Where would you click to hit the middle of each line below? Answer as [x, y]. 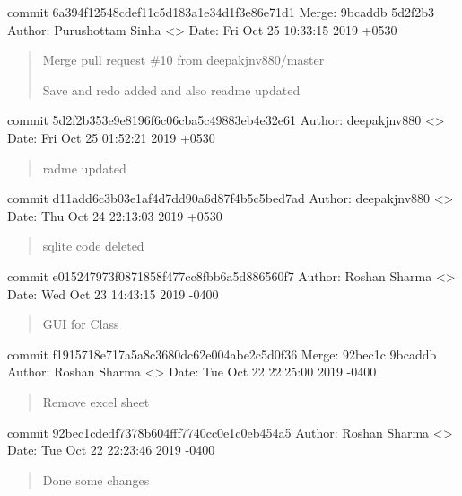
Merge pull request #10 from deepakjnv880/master [183, 60]
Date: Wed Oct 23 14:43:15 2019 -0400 [113, 293]
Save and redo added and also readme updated [171, 89]
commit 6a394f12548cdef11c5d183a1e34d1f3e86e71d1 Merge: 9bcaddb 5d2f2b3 [221, 12]
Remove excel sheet [96, 401]
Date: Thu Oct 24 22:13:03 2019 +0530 [115, 215]
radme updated [84, 168]
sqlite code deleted [93, 246]
